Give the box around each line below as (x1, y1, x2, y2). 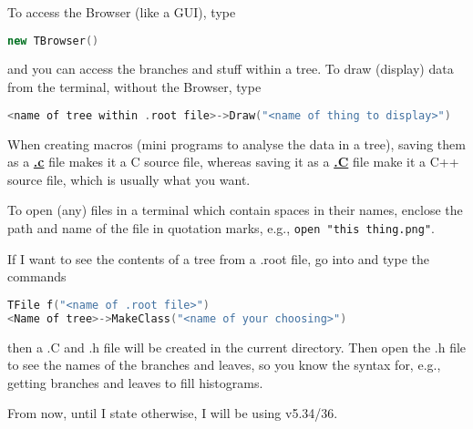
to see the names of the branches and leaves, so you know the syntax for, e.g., (7, 355, 441, 374)
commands (7, 267, 67, 286)
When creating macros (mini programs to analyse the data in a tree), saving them (7, 134, 466, 153)
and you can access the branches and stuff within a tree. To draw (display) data (7, 59, 454, 78)
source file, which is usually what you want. (7, 169, 251, 189)
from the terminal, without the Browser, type (7, 77, 262, 97)
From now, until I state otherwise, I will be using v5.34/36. (7, 403, 338, 423)
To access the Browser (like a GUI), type (7, 3, 236, 21)
